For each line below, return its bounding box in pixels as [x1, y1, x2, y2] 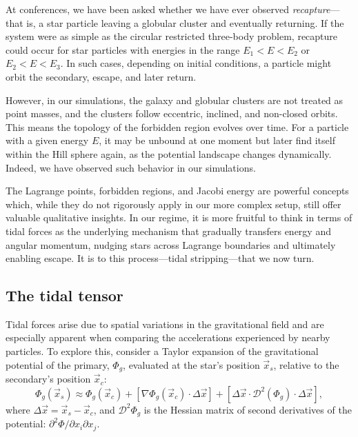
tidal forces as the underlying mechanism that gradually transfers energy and [6, 223, 331, 238]
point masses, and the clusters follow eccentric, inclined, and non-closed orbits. [6, 106, 338, 121]
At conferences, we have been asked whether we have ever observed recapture [6, 2, 330, 16]
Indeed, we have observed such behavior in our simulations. [6, 160, 256, 174]
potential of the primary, [6, 357, 110, 372]
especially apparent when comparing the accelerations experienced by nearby [6, 330, 330, 345]
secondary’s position [6, 372, 91, 386]
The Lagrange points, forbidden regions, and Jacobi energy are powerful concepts [6, 183, 349, 198]
